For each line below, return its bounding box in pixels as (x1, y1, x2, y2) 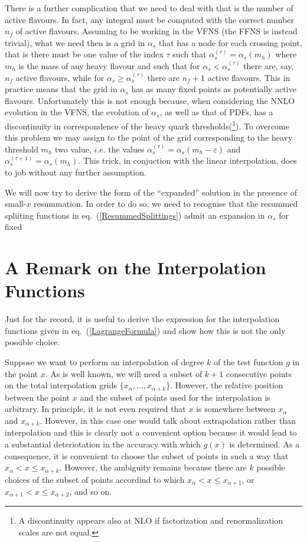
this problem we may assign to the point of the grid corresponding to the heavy (5, 131, 293, 144)
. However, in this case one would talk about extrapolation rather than (40, 414, 296, 426)
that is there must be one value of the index (5, 48, 164, 60)
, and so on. (69, 485, 112, 497)
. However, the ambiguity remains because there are (59, 461, 247, 473)
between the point (5, 391, 70, 403)
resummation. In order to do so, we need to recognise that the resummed (34, 197, 298, 210)
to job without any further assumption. (5, 165, 146, 178)
